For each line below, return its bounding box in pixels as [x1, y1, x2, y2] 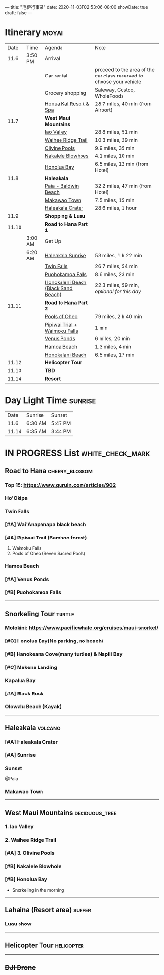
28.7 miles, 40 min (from [95, 100, 152, 107]
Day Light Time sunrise [5, 395, 96, 406]
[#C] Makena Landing [5, 664, 58, 670]
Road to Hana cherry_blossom [5, 467, 93, 475]
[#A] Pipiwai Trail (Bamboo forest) [5, 534, 87, 541]
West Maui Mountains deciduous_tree [5, 809, 117, 817]
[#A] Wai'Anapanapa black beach [5, 521, 86, 528]
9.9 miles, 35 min [95, 144, 135, 151]
